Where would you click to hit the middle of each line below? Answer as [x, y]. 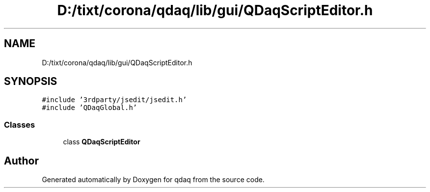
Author [21, 161]
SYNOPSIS [31, 82]
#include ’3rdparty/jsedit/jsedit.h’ [114, 100]
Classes [20, 124]
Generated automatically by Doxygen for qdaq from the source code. [153, 180]
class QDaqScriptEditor [102, 142]
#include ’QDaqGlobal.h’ [90, 108]
